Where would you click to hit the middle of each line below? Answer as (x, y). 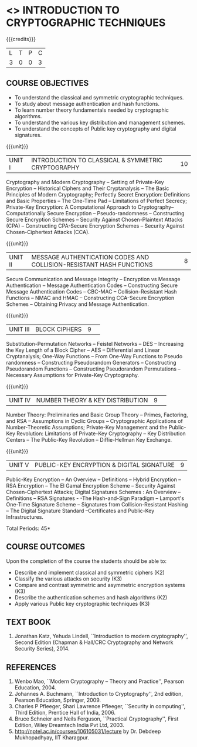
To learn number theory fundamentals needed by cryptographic (91, 110)
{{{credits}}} (21, 39)
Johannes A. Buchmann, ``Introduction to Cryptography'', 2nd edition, (99, 694)
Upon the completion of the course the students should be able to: (86, 561)
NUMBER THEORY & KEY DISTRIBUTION (92, 400)
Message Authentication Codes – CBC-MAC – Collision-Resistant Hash (91, 291)
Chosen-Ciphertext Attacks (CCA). (48, 232)
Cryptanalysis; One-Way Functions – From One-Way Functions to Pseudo (94, 356)
